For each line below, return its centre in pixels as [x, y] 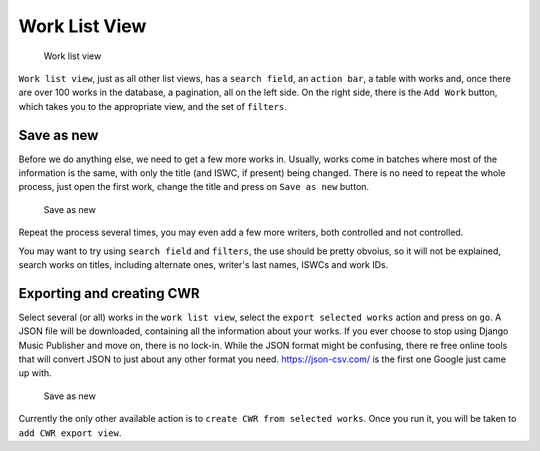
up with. [35, 373]
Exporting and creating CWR [109, 293]
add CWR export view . [70, 432]
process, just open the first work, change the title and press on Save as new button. [194, 187]
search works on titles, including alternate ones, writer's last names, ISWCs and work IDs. [203, 264]
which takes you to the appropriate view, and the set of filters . [152, 106]
